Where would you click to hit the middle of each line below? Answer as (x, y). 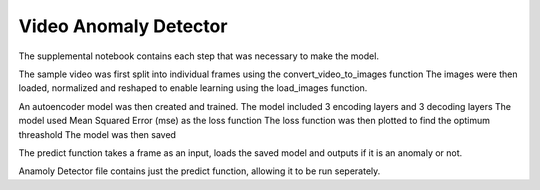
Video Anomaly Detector (123, 26)
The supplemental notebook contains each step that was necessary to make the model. (199, 56)
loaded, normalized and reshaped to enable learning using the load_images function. (193, 88)
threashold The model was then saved (97, 134)
